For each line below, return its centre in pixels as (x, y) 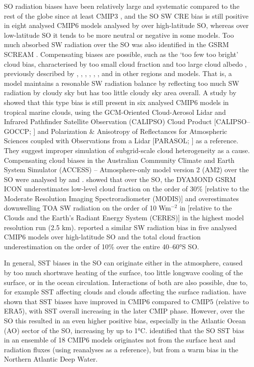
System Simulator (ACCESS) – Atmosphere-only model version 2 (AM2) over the (127, 170)
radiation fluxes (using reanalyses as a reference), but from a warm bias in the (121, 349)
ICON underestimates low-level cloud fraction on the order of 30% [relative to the (127, 189)
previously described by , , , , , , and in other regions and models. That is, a (118, 73)
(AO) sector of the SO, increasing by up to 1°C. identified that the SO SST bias (124, 330)
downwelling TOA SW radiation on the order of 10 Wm (88, 208)
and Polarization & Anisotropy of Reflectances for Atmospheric (132, 131)
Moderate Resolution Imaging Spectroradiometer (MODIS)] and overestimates (121, 198)
